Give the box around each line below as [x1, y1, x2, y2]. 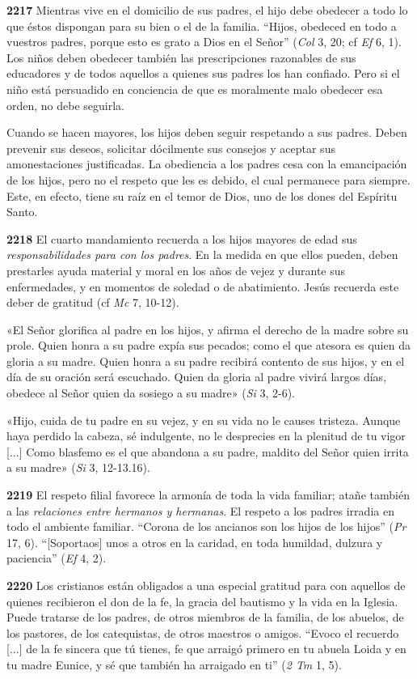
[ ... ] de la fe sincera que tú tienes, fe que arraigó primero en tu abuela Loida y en [6, 640, 406, 657]
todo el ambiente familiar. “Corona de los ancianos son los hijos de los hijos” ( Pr [6, 518, 406, 535]
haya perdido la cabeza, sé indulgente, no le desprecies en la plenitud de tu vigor [6, 427, 406, 444]
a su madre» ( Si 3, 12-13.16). [6, 459, 150, 476]
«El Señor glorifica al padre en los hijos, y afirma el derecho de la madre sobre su [6, 320, 409, 337]
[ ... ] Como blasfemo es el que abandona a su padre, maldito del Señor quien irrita [6, 443, 409, 460]
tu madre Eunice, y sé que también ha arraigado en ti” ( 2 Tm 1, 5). [6, 656, 342, 673]
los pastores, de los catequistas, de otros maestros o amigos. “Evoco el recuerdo [6, 624, 399, 641]
